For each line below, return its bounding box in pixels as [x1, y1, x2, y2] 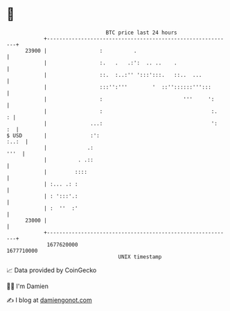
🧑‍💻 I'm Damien [6, 282, 49, 290]
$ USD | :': [6, 132, 100, 139]
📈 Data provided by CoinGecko [6, 266, 97, 274]
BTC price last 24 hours [105, 29, 177, 36]
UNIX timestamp [118, 253, 162, 260]
